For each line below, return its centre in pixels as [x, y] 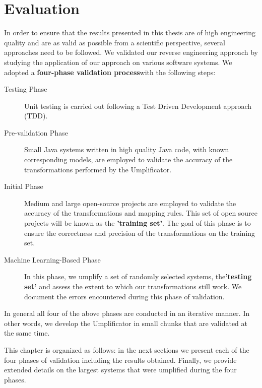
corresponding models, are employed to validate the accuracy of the [128, 159]
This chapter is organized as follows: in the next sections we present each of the [127, 349]
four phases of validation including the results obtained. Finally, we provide [120, 360]
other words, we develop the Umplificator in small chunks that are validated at [126, 323]
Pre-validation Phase [36, 132]
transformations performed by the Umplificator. [98, 169]
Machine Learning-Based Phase [52, 259]
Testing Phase [26, 89]
